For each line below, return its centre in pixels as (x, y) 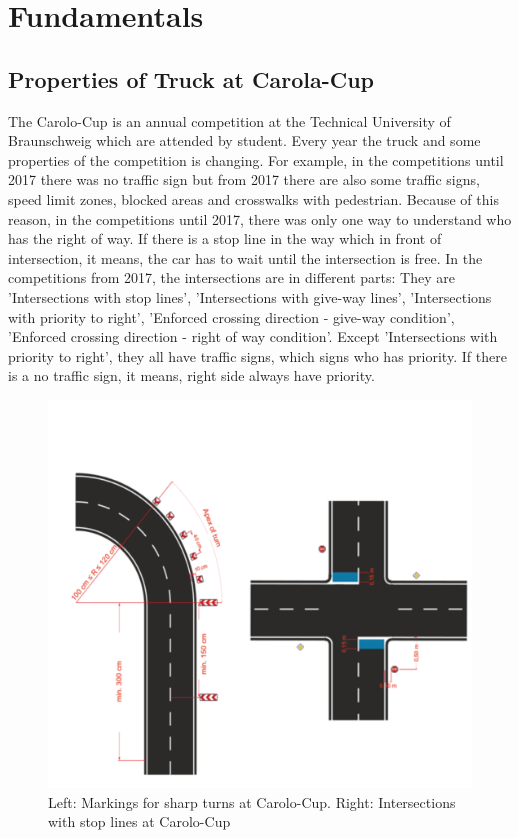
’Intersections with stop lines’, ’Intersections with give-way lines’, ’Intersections (250, 296)
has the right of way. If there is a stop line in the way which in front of (225, 238)
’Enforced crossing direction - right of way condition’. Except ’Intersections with (253, 336)
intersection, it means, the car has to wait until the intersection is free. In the (245, 257)
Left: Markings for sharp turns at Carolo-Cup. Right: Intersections (252, 801)
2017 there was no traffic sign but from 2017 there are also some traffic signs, (244, 179)
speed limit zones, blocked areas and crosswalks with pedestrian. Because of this (253, 198)
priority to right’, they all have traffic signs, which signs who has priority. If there (257, 355)
